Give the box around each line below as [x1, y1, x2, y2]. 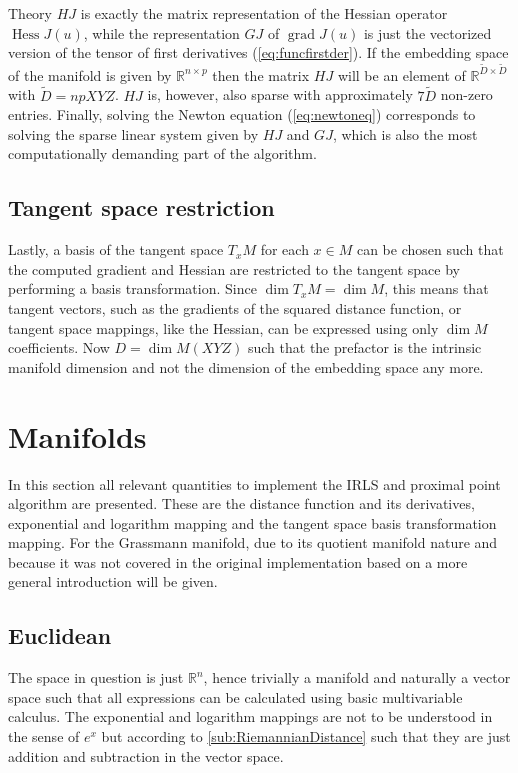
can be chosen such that [356, 239, 504, 260]
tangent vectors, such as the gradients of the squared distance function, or [8, 298, 462, 319]
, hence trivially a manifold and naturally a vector [203, 667, 511, 688]
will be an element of [337, 64, 466, 85]
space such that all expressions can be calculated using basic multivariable [8, 686, 463, 707]
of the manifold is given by [8, 64, 172, 85]
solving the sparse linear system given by [8, 123, 259, 144]
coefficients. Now [8, 337, 110, 358]
